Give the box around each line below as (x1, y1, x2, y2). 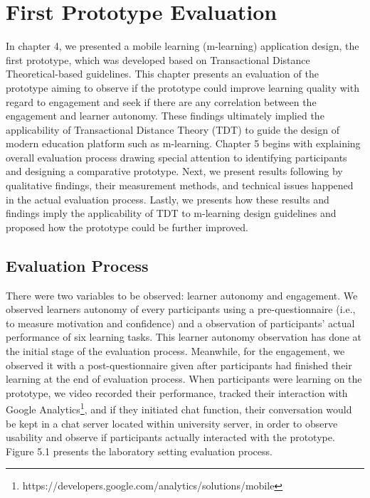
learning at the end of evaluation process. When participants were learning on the (6, 371, 362, 386)
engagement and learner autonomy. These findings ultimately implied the (6, 108, 324, 123)
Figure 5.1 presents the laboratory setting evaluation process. (6, 443, 273, 458)
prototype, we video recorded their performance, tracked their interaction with (6, 385, 348, 400)
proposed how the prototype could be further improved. (6, 219, 248, 234)
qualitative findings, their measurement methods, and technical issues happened (6, 178, 354, 193)
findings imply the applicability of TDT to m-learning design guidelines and (6, 206, 337, 221)
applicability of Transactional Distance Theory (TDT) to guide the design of (6, 122, 339, 137)
